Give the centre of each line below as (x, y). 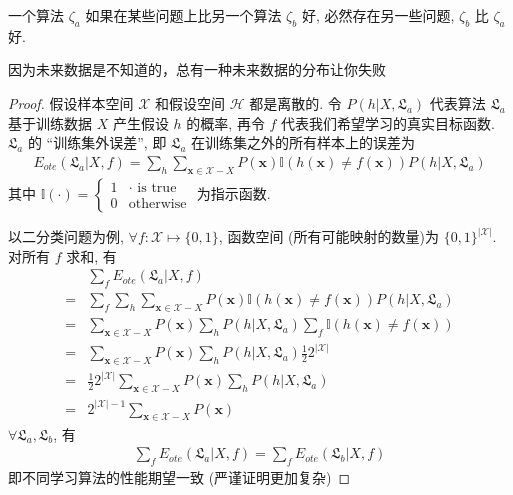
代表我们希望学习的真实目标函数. (388, 122)
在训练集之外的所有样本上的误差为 (303, 142)
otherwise (157, 204)
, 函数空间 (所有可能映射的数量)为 (328, 236)
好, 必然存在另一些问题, (378, 15)
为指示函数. (233, 192)
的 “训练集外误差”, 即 (97, 142)
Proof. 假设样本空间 (71, 102)
